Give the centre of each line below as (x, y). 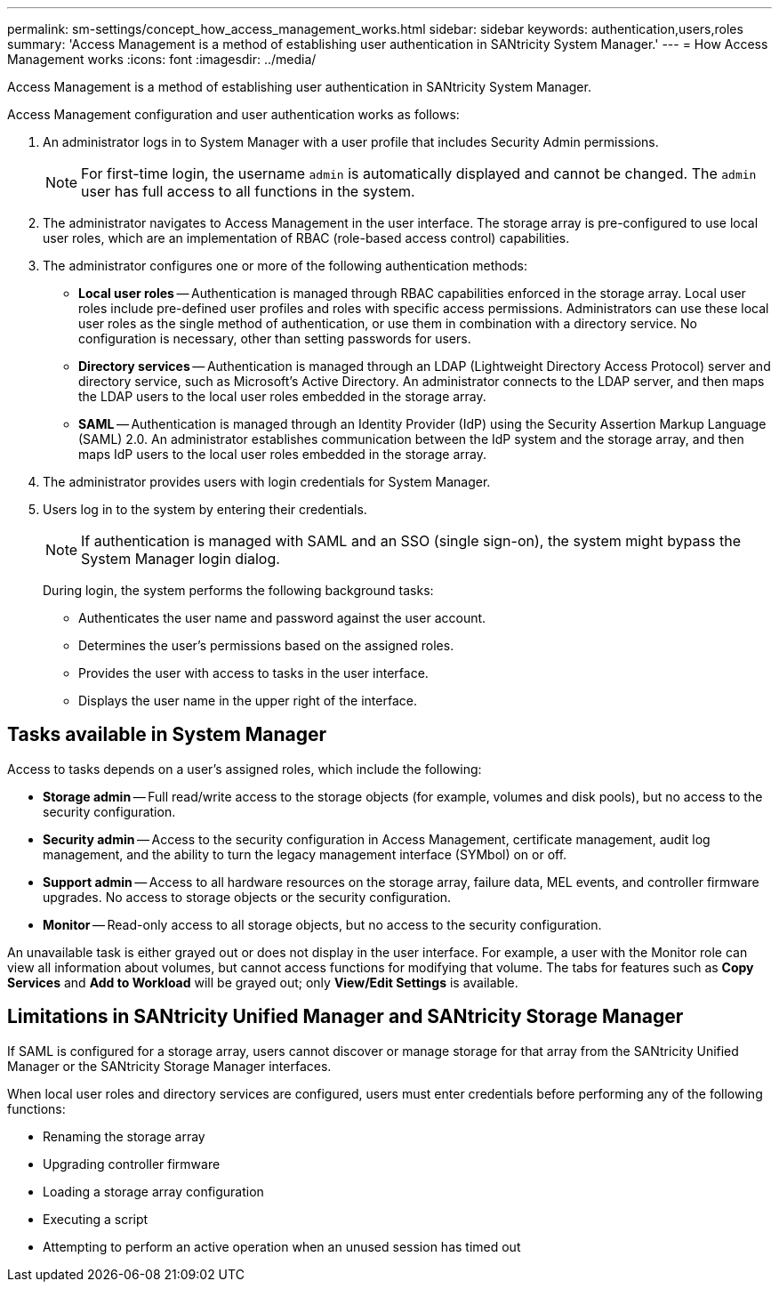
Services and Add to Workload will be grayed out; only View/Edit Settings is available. (263, 982)
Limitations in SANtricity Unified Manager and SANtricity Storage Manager (345, 1017)
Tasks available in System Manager (167, 735)
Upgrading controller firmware (132, 1164)
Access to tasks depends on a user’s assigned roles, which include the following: (245, 769)
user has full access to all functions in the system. (248, 191)
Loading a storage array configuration (153, 1191)
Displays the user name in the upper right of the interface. (248, 701)
